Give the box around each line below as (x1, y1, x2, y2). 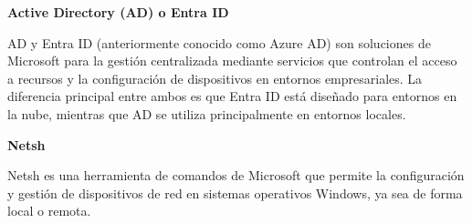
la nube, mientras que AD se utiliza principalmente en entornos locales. (7, 104, 406, 123)
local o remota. (7, 201, 91, 220)
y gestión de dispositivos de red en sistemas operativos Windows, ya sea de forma (7, 183, 463, 202)
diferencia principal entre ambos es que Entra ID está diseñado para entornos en (7, 86, 457, 106)
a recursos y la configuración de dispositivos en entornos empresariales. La (7, 68, 423, 87)
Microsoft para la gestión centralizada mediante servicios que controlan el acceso (7, 51, 457, 70)
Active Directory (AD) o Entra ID (7, 3, 229, 21)
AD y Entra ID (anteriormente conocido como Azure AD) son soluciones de (7, 33, 431, 52)
